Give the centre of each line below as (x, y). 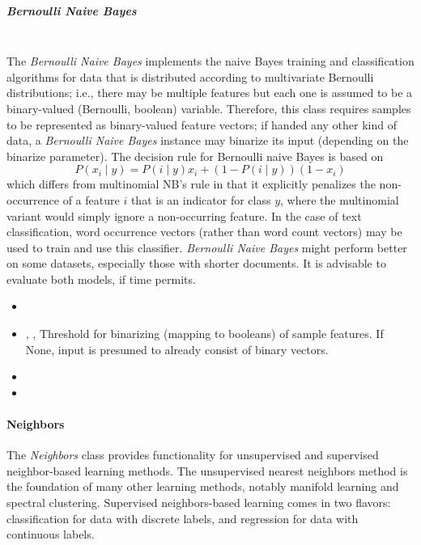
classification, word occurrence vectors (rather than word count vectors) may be (204, 232)
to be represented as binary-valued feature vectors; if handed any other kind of (202, 124)
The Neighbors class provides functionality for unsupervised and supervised (193, 455)
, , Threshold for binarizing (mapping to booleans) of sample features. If (204, 334)
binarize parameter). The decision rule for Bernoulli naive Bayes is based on (195, 156)
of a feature (91, 199)
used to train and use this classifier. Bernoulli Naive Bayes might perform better (207, 247)
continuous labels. (51, 534)
